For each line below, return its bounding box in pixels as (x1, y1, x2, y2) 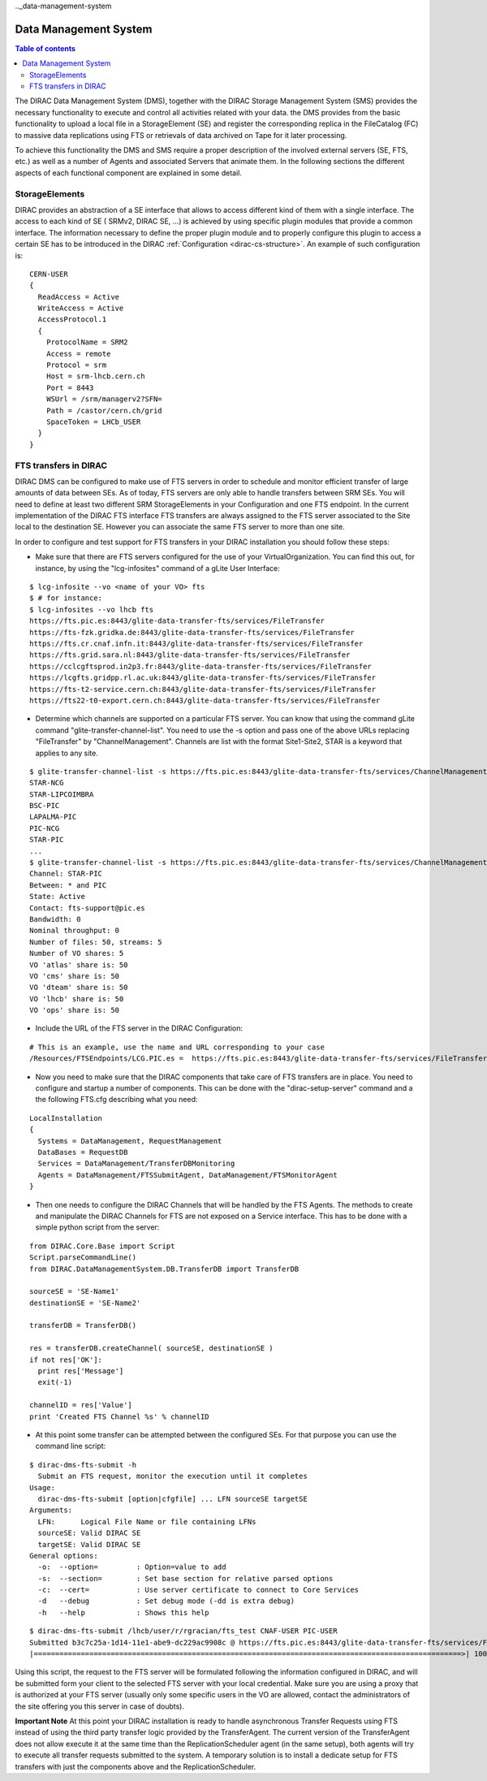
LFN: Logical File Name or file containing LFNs (37, 1517, 256, 1526)
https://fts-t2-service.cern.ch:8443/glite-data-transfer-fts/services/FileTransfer (29, 685, 377, 694)
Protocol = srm (45, 361, 107, 370)
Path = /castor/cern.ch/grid (45, 406, 162, 415)
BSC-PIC (29, 801, 60, 811)
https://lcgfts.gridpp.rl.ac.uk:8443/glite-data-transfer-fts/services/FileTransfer (29, 673, 377, 682)
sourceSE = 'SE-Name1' (29, 1287, 120, 1296)
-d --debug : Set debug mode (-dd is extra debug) (37, 1597, 295, 1606)
